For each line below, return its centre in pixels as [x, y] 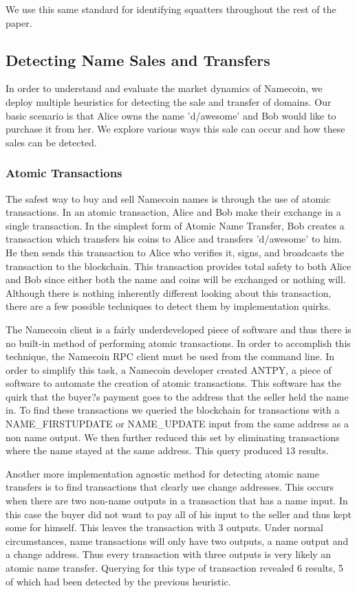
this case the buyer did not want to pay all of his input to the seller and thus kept [178, 514]
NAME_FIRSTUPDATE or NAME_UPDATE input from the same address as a [177, 424]
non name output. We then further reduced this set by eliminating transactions [173, 437]
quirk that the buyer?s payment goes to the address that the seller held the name [177, 396]
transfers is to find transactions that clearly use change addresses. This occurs [170, 487]
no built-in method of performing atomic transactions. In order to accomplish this [178, 343]
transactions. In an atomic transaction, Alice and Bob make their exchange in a [173, 212]
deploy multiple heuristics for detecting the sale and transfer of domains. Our [169, 101]
